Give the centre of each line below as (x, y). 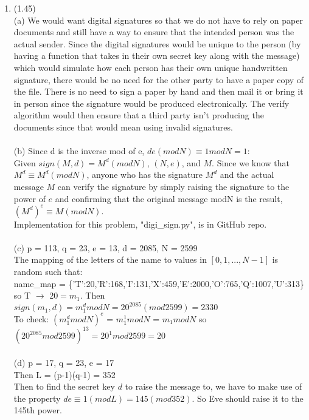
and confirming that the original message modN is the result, (169, 198)
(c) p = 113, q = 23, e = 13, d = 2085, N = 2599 (106, 247)
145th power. (38, 410)
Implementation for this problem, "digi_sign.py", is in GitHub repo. (140, 224)
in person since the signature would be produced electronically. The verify (151, 103)
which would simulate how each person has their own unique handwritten (151, 67)
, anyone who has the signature (144, 174)
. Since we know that (251, 162)
